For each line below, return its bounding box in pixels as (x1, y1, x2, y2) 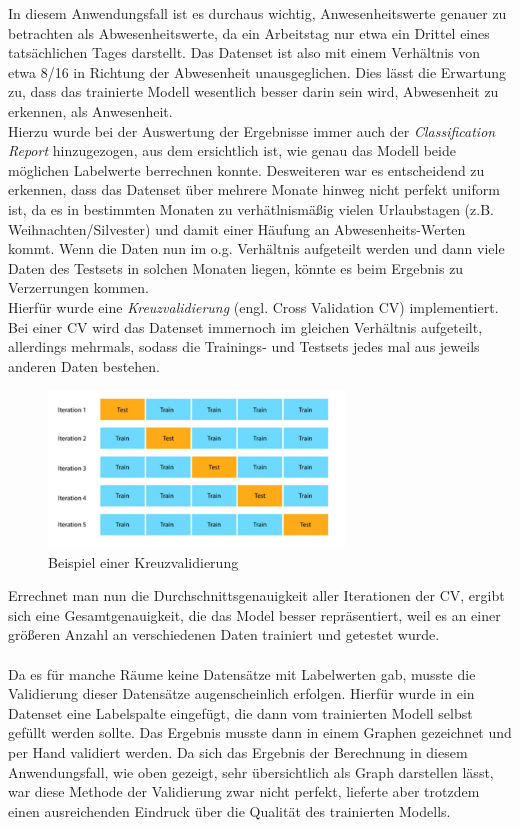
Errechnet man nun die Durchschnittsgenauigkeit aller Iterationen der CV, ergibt (8, 585, 505, 606)
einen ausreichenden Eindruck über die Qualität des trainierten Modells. (8, 800, 451, 821)
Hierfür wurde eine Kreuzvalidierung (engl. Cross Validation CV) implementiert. (8, 296, 499, 317)
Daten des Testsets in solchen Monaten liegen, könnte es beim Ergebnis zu (8, 257, 464, 278)
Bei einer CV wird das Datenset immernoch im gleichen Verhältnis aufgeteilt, (8, 316, 483, 337)
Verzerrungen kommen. (8, 277, 149, 298)
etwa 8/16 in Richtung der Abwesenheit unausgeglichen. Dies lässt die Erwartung (8, 61, 507, 82)
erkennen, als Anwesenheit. (8, 100, 173, 121)
